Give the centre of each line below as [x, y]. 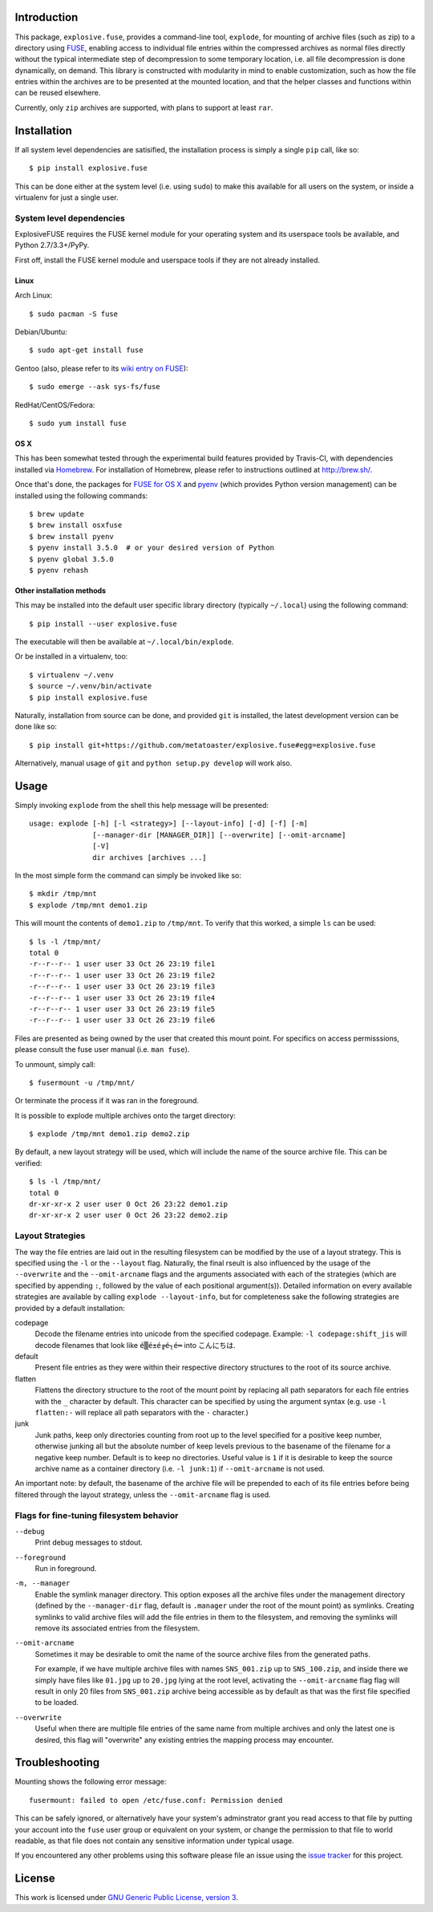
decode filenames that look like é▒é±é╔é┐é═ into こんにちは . [135, 1345]
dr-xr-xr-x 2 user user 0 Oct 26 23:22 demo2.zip [129, 1215]
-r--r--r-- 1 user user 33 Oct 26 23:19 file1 [122, 964]
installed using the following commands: [81, 495]
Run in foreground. [66, 1569]
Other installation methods [61, 591]
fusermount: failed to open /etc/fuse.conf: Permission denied [156, 1800]
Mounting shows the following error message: [91, 1782]
